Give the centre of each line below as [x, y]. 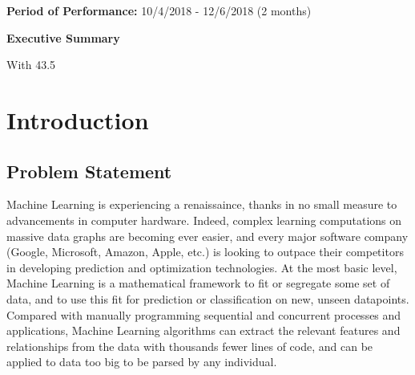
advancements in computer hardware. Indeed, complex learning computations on [204, 220]
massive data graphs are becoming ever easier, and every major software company [207, 236]
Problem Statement [89, 171]
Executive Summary [63, 37]
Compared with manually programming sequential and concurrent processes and [204, 314]
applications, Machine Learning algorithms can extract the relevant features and [203, 330]
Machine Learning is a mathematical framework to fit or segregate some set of [198, 283]
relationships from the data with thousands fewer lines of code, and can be [190, 346]
